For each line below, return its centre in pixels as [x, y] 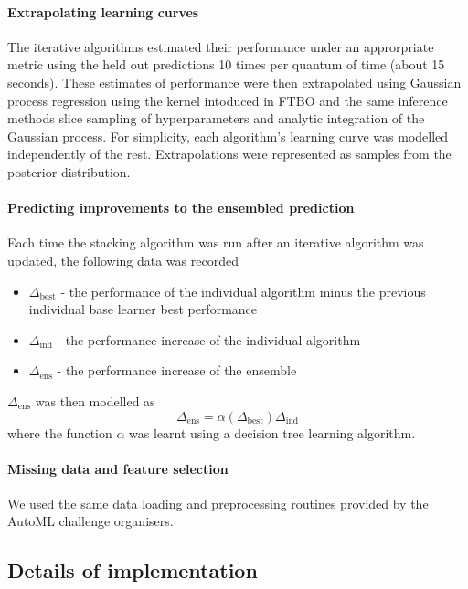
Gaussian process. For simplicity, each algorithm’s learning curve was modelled [228, 136]
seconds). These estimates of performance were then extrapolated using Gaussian [234, 82]
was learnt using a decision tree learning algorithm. [272, 432]
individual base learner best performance [143, 309]
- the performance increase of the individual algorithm [209, 339]
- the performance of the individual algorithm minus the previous [243, 291]
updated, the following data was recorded [123, 260]
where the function [60, 432]
